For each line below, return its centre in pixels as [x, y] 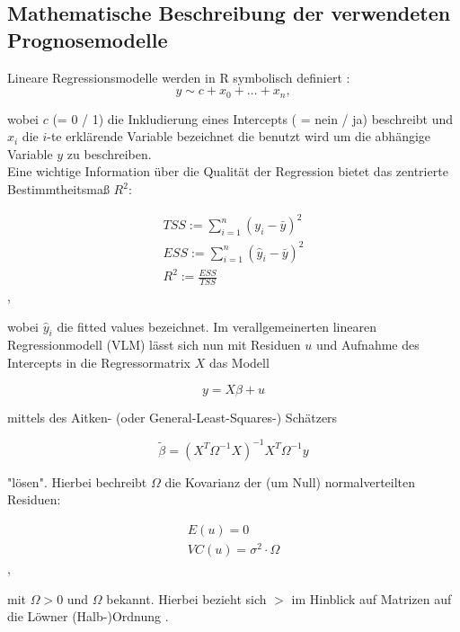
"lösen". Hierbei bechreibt [77, 481]
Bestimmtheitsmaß [58, 189]
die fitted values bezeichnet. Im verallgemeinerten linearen [217, 326]
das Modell [239, 363]
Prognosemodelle [88, 39]
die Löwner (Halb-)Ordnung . [88, 616]
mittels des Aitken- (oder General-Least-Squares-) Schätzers [172, 417]
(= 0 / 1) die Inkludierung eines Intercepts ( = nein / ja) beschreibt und [253, 118]
